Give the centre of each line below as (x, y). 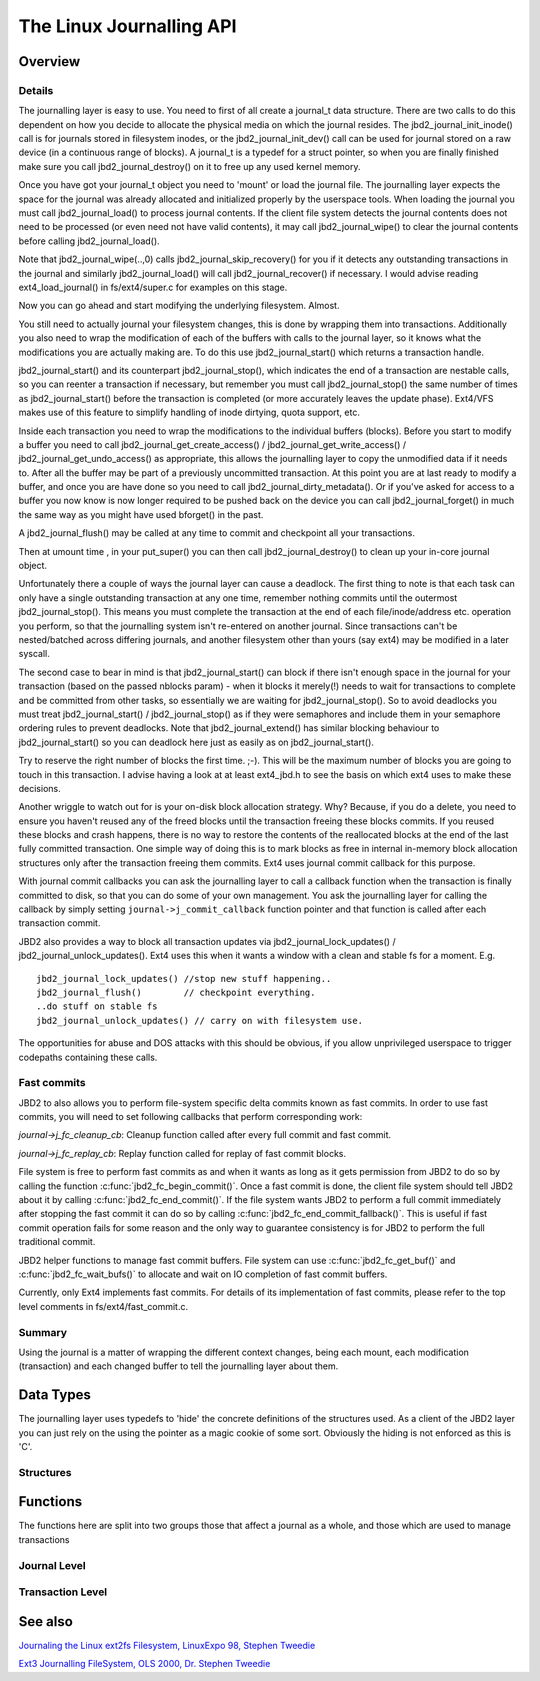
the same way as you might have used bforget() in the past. (141, 514)
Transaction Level (63, 1592)
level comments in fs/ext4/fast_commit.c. (103, 1306)
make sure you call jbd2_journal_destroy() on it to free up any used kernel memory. (189, 166)
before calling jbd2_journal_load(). (89, 241)
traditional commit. (57, 1242)
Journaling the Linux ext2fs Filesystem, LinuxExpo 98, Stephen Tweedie (167, 1645)
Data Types (55, 1395)
